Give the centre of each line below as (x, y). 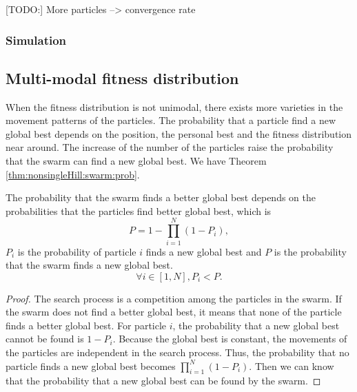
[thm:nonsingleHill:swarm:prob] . (73, 174)
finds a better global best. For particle (86, 325)
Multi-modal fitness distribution (122, 78)
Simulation (36, 40)
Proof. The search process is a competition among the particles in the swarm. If (174, 298)
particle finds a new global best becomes (91, 365)
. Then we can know (292, 365)
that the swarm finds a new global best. (89, 265)
